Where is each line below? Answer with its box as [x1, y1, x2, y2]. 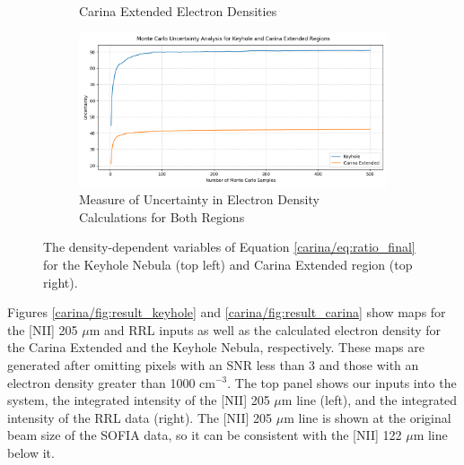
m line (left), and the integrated [281, 391, 458, 409]
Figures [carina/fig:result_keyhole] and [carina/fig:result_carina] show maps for [7, 303, 446, 322]
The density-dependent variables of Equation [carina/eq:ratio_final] [43, 237, 416, 256]
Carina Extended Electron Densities [79, 2, 277, 20]
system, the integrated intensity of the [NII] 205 [7, 391, 270, 409]
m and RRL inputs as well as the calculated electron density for [89, 320, 442, 339]
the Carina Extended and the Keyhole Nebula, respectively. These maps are [7, 338, 425, 357]
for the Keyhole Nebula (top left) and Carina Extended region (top [43, 254, 413, 273]
